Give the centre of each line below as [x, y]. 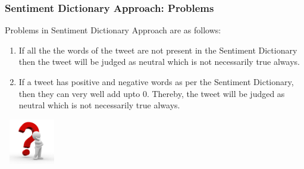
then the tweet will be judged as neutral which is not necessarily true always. [159, 62]
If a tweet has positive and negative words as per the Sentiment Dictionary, [156, 82]
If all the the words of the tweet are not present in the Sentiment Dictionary [158, 50]
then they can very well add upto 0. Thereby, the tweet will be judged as [152, 93]
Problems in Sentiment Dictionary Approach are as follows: [113, 30]
